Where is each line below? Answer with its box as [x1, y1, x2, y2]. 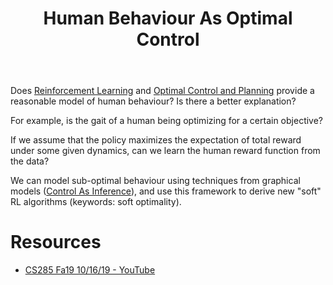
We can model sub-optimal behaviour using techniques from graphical [10, 175, 301, 187]
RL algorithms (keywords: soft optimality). [10, 196, 182, 208]
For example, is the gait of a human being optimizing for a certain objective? [10, 115, 324, 127]
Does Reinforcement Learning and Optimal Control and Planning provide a [10, 85, 315, 97]
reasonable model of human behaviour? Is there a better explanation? [10, 95, 297, 107]
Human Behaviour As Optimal [43, 7, 293, 30]
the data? [10, 155, 50, 167]
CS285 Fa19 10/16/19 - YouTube [24, 264, 156, 276]
